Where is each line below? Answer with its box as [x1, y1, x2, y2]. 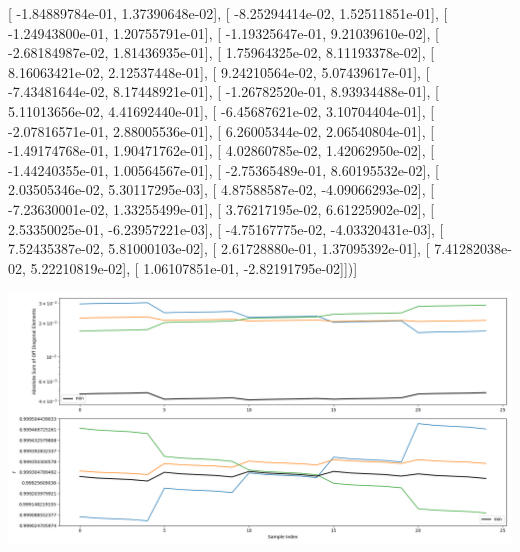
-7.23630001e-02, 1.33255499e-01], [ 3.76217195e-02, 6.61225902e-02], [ [8, 198, 435, 219]
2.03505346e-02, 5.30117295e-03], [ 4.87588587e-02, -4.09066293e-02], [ [8, 179, 435, 200]
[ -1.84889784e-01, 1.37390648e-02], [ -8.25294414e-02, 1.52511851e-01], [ [8, 3, 448, 23]
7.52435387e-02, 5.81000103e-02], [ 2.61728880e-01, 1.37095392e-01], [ [8, 238, 430, 259]
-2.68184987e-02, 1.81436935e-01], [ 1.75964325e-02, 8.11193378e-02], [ [8, 42, 435, 63]
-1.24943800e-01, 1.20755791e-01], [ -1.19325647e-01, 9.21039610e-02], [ [8, 22, 439, 43]
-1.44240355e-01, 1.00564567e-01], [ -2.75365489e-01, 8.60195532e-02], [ [8, 159, 439, 180]
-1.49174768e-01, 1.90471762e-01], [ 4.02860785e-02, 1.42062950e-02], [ [8, 140, 435, 161]
